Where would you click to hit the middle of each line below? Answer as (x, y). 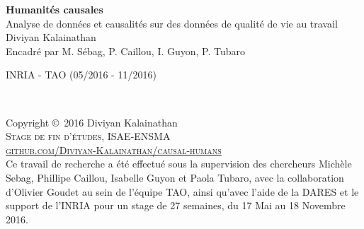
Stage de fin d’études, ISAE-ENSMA (88, 136)
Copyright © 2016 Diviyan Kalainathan (92, 122)
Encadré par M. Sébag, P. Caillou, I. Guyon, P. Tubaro (126, 51)
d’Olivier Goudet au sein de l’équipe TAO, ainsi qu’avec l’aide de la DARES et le (182, 191)
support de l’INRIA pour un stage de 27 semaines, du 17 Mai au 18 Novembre (176, 205)
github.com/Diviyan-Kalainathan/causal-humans (114, 149)
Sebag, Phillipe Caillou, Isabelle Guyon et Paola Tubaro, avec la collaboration (175, 177)
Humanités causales (55, 9)
